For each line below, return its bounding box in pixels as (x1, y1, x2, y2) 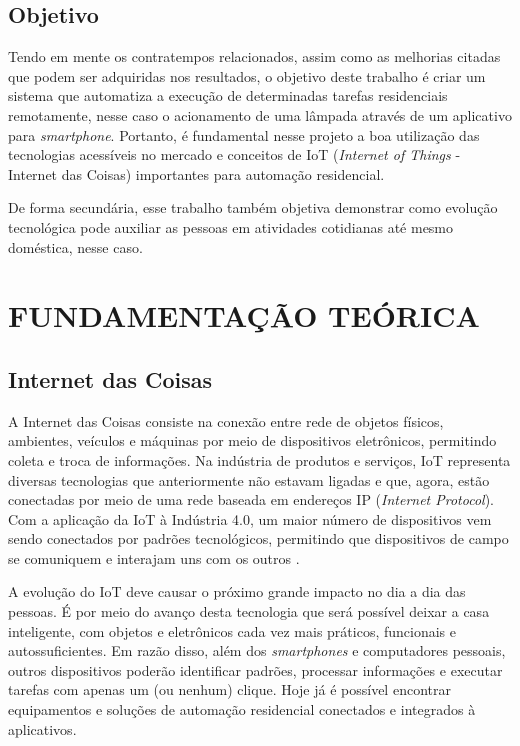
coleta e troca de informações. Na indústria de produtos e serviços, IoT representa (8, 449, 511, 470)
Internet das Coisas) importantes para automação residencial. (8, 163, 385, 184)
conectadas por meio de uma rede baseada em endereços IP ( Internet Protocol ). (8, 489, 495, 510)
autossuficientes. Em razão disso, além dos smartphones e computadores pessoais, (8, 640, 506, 661)
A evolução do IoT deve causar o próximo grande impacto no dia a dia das (8, 581, 466, 602)
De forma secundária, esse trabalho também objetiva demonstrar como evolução (8, 197, 498, 218)
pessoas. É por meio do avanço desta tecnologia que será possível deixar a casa (8, 601, 490, 622)
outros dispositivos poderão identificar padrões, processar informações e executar (8, 659, 503, 680)
